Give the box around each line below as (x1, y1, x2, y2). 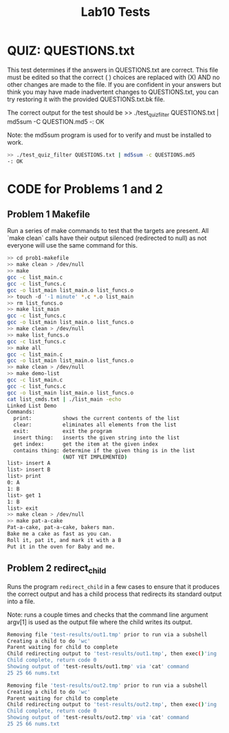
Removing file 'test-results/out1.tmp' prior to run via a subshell (7, 631, 208, 638)
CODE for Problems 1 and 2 (7, 181, 164, 197)
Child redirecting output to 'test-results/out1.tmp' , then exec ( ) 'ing (7, 650, 217, 657)
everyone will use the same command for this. (7, 241, 138, 250)
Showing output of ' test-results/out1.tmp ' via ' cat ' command (7, 663, 189, 670)
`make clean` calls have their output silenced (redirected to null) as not (7, 234, 207, 242)
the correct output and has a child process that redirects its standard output (7, 590, 222, 598)
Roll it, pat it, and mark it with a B (7, 536, 122, 543)
